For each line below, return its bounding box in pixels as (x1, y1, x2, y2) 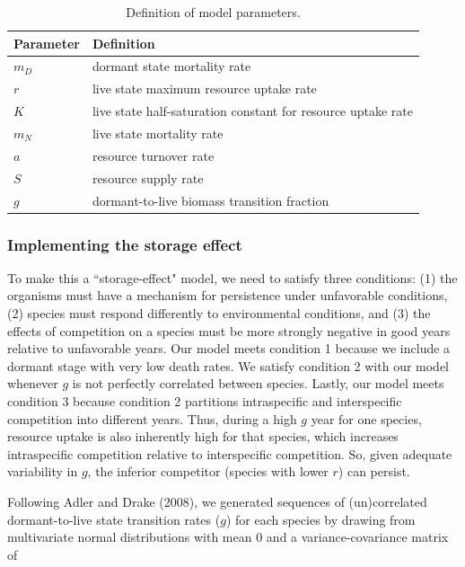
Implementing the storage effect (7, 233, 242, 255)
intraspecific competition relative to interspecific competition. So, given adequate (7, 444, 452, 463)
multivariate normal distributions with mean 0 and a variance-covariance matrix (7, 527, 449, 546)
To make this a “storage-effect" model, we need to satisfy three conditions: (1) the (7, 268, 458, 287)
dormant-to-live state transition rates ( (7, 509, 221, 528)
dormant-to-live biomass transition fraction (92, 190, 329, 209)
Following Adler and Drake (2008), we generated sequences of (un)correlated (7, 492, 427, 510)
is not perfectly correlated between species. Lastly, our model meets (72, 374, 444, 393)
